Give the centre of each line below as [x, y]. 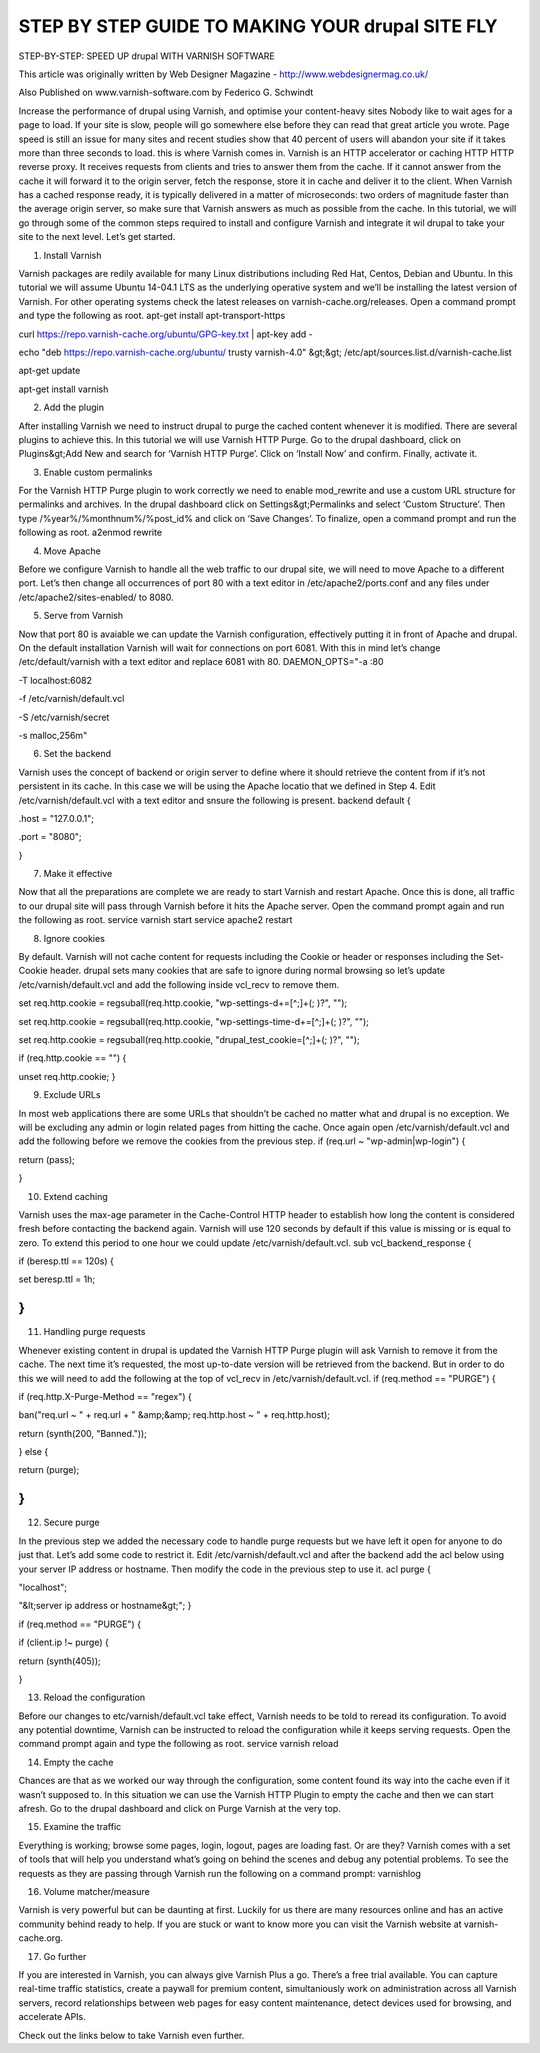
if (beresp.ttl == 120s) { [66, 1261]
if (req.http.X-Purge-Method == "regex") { [105, 1396]
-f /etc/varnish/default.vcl [71, 699]
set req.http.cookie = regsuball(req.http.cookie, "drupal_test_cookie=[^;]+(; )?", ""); [189, 1039]
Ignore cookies [74, 938]
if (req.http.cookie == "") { [72, 1058]
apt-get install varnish [63, 389]
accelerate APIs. [52, 2017]
